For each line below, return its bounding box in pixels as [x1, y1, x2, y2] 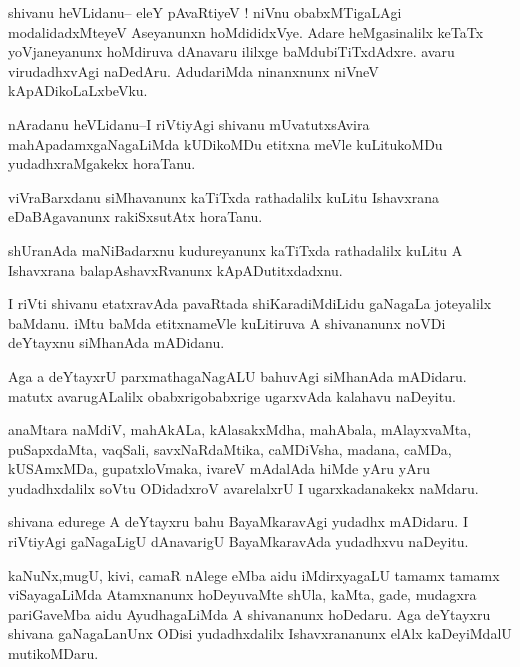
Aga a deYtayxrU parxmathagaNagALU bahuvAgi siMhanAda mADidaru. [8, 365, 467, 386]
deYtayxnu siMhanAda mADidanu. [8, 332, 225, 353]
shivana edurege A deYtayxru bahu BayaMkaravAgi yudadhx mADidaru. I [8, 511, 468, 532]
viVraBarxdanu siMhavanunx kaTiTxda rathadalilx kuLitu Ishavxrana [8, 186, 439, 207]
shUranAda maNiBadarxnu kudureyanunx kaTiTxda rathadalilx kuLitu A [8, 239, 463, 260]
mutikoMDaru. [8, 643, 99, 664]
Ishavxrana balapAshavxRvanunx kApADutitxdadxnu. [8, 259, 343, 280]
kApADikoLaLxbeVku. [8, 80, 148, 101]
